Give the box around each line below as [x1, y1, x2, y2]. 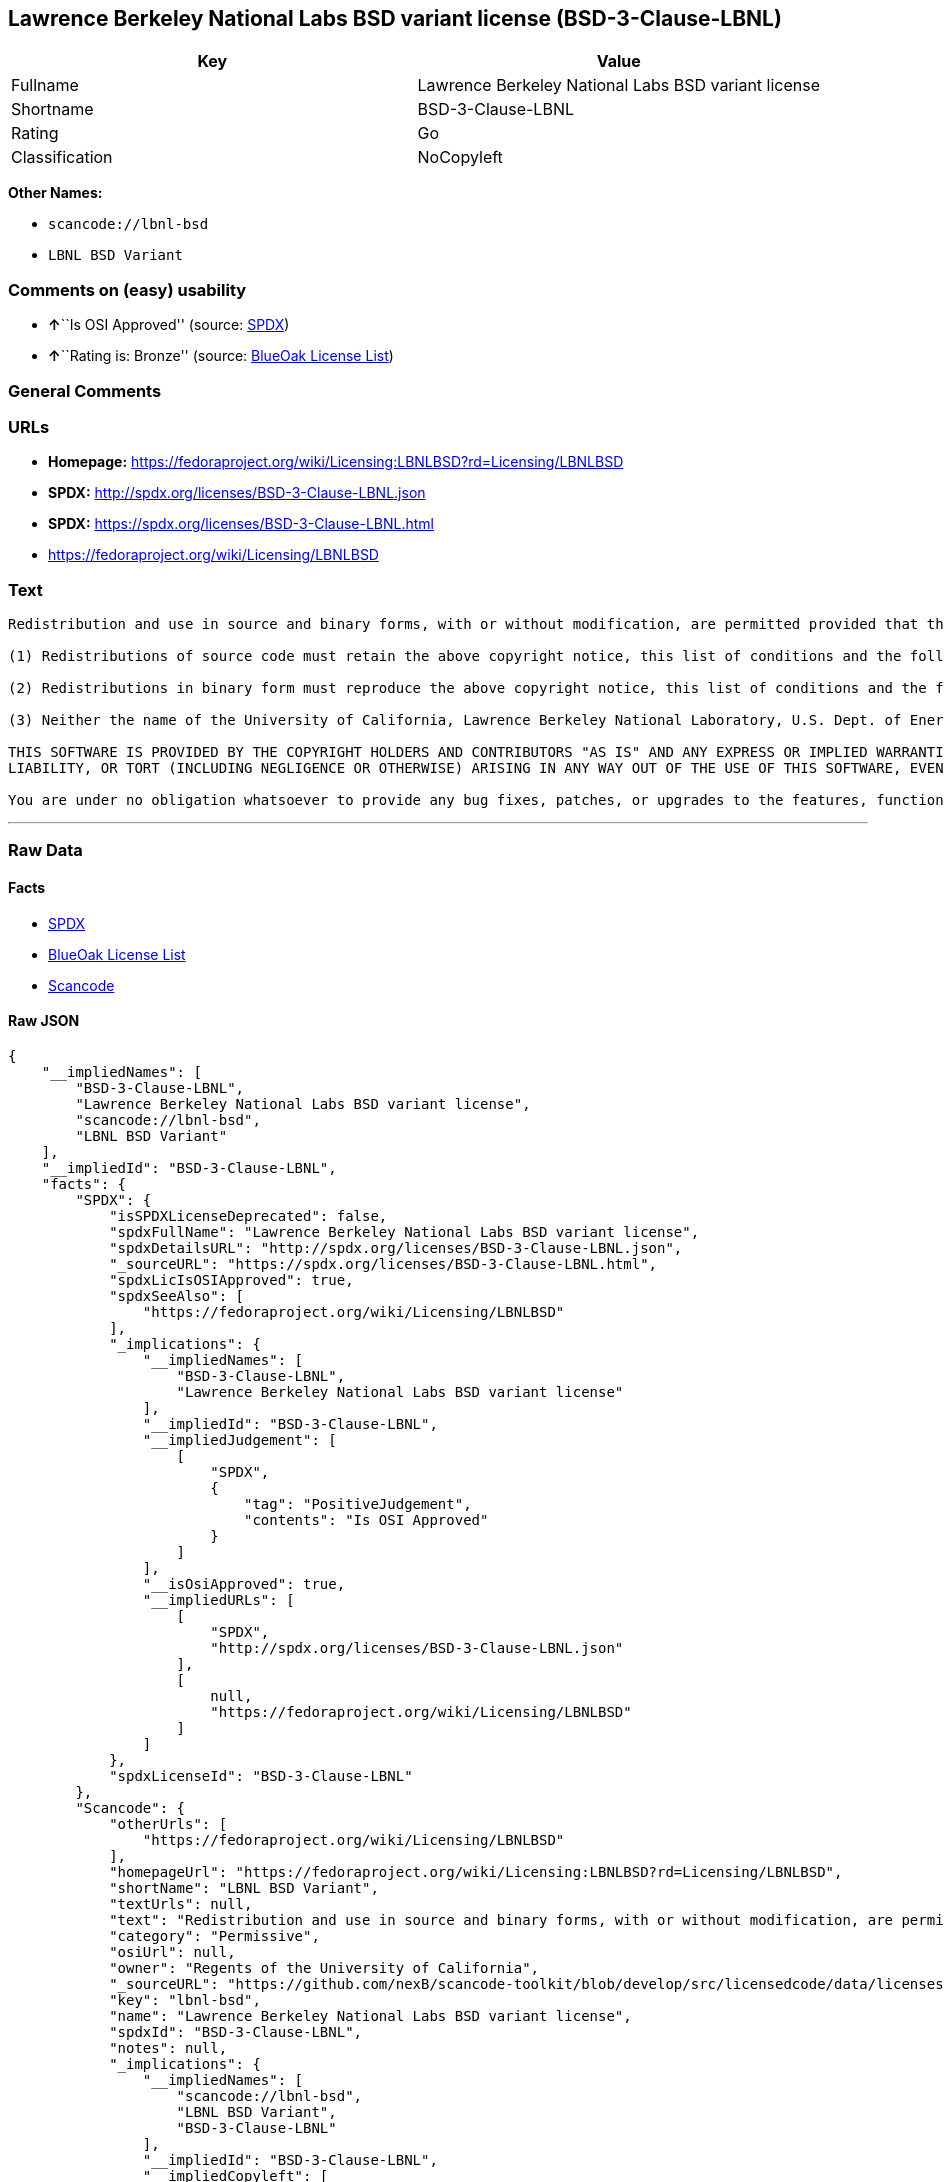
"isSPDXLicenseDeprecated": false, [109, 1207, 388, 1224]
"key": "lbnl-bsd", [109, 1991, 261, 2008]
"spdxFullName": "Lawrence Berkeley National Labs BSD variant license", [109, 1223, 700, 1240]
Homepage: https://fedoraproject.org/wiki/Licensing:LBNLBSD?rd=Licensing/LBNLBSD [48, 453, 624, 471]
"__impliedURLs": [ [142, 1591, 295, 1608]
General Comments [8, 380, 162, 401]
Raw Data [8, 840, 83, 861]
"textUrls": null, [109, 1895, 253, 1912]
